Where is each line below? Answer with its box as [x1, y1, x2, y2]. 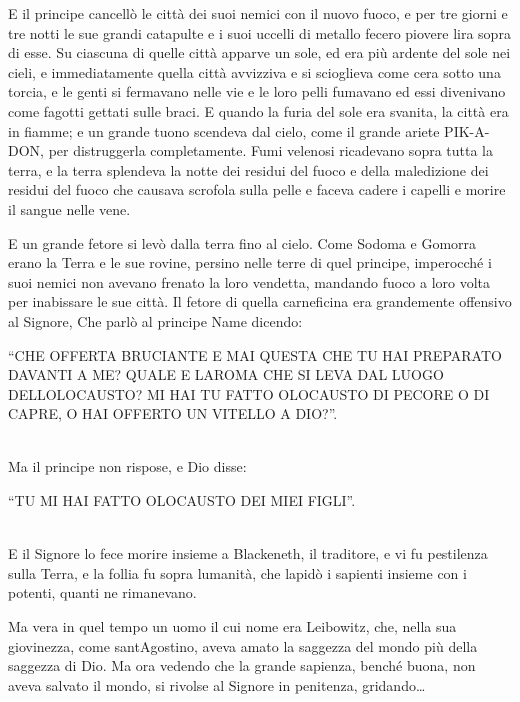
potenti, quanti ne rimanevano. [8, 582, 197, 603]
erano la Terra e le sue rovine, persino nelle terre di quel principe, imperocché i [8, 252, 492, 273]
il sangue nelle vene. [8, 198, 131, 219]
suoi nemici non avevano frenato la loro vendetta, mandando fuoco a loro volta [8, 271, 491, 292]
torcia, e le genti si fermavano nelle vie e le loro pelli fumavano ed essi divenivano [8, 81, 506, 102]
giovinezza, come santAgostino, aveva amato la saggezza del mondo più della [8, 635, 478, 656]
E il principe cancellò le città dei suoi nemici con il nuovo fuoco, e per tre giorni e [8, 3, 508, 23]
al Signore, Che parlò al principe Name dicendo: [8, 310, 303, 331]
